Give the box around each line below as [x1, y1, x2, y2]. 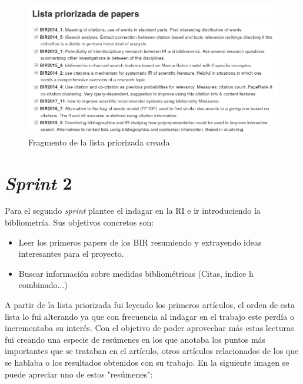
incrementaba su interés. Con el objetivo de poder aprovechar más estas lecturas [5, 322, 294, 334]
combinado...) [18, 279, 68, 291]
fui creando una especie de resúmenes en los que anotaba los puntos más [5, 333, 266, 345]
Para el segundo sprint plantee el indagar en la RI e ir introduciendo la [5, 204, 261, 217]
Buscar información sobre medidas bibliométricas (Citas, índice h [18, 267, 254, 279]
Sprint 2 [5, 170, 72, 195]
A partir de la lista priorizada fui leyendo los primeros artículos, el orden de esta [5, 299, 295, 311]
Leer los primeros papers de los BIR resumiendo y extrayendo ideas [18, 236, 262, 248]
